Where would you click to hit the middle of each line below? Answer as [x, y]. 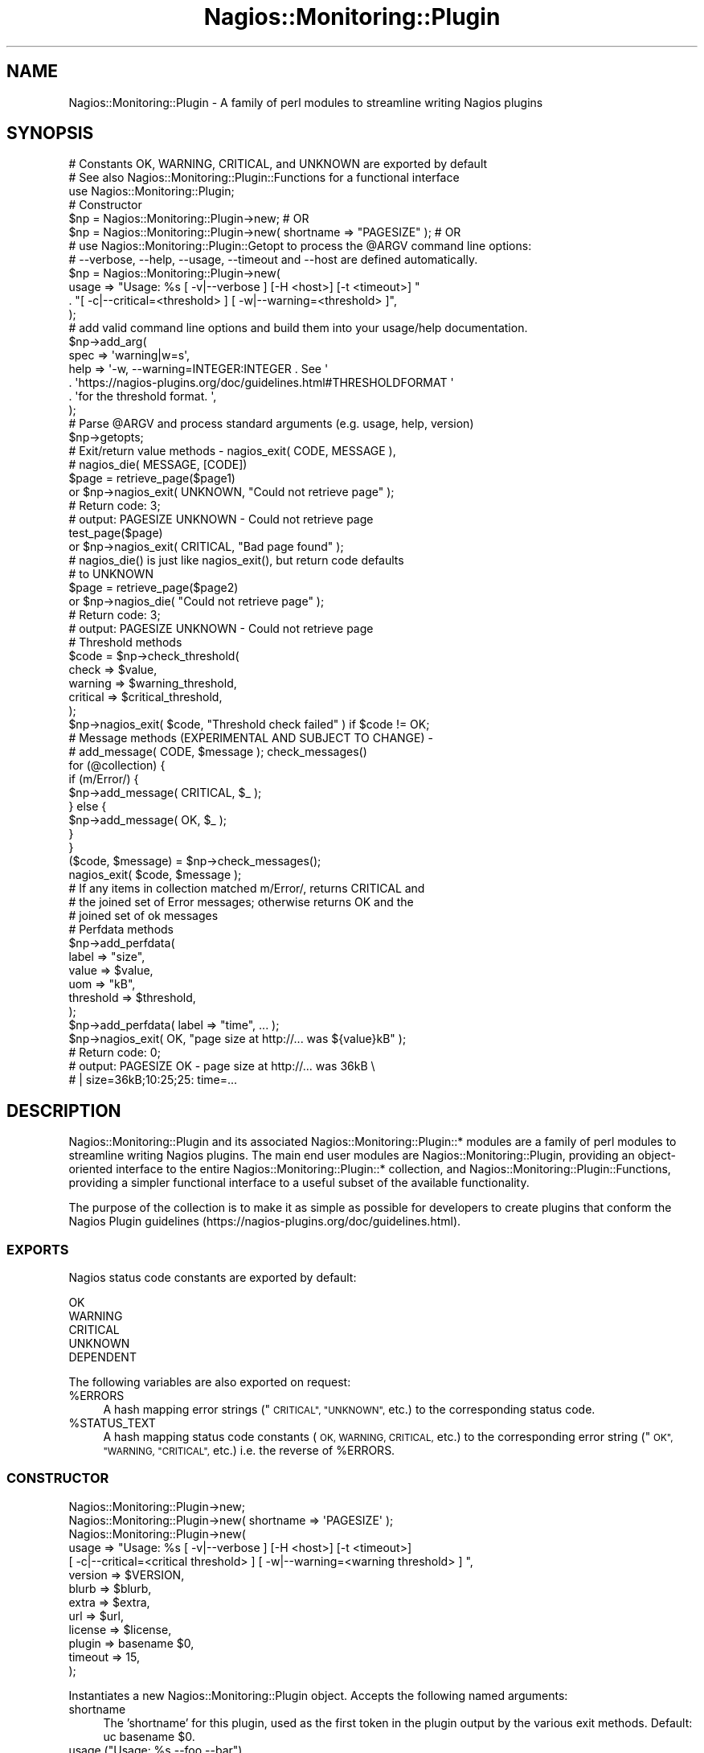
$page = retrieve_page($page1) [152, 478]
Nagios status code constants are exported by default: [213, 1278]
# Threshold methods [125, 642]
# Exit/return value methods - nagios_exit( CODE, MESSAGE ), [232, 451]
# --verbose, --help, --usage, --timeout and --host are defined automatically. [273, 260]
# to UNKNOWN [111, 574]
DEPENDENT [102, 1357]
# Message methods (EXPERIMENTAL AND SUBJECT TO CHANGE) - [251, 738]
